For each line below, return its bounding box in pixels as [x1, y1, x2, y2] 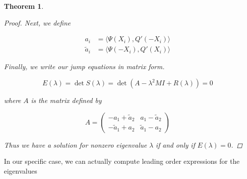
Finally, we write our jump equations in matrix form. [4, 61, 165, 72]
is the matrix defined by [31, 95, 102, 105]
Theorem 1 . [4, 1, 44, 11]
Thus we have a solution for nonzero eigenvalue [4, 139, 147, 150]
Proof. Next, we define [4, 17, 71, 27]
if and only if [156, 139, 195, 150]
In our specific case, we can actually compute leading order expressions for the [4, 156, 240, 166]
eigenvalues [4, 165, 37, 176]
